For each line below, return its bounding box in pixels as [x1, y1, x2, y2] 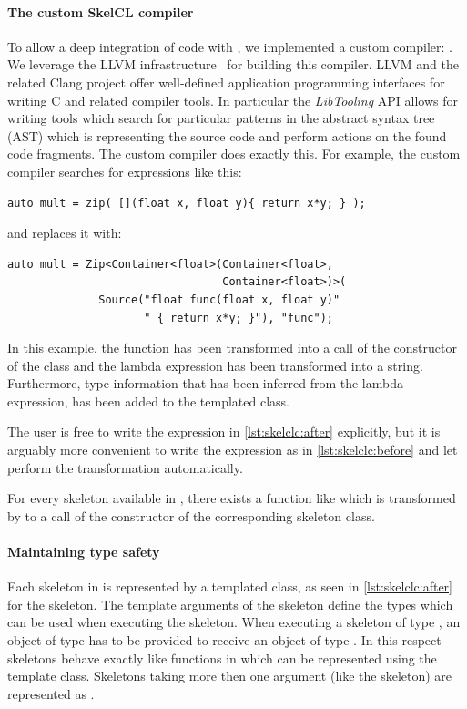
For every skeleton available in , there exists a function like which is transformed [7, 488, 456, 508]
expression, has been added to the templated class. [7, 391, 289, 410]
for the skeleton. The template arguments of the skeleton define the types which [7, 594, 453, 613]
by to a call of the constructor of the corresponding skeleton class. [7, 506, 375, 525]
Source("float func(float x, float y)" [98, 293, 340, 306]
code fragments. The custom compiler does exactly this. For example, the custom [7, 144, 461, 163]
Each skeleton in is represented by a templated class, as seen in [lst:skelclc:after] [7, 577, 452, 596]
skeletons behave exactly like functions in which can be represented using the [7, 648, 437, 667]
